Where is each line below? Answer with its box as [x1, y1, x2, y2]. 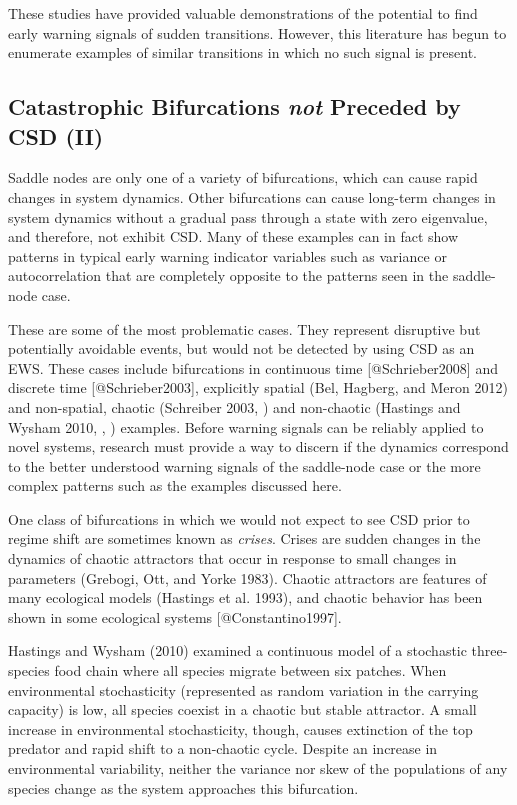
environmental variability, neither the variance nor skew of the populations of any [8, 758, 508, 778]
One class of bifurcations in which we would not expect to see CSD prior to [8, 508, 470, 529]
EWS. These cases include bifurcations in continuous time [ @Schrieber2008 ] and [8, 357, 498, 378]
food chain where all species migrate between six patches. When [54, 660, 447, 681]
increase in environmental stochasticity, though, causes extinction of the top [8, 718, 473, 739]
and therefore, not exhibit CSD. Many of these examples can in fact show [8, 226, 459, 247]
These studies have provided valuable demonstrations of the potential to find [8, 3, 478, 23]
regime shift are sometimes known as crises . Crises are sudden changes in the [8, 528, 481, 549]
